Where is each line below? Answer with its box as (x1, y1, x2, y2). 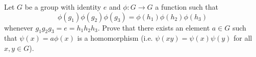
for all (234, 33, 252, 43)
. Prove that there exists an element (97, 22, 210, 33)
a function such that (155, 2, 219, 12)
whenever (4, 22, 33, 33)
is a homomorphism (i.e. (77, 33, 153, 43)
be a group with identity (24, 2, 101, 12)
